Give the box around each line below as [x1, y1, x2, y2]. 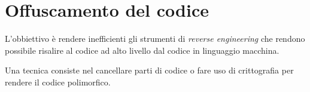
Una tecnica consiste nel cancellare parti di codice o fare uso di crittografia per [5, 64, 294, 76]
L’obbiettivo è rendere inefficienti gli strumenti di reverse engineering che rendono [5, 32, 305, 45]
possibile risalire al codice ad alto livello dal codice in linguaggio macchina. [5, 44, 279, 56]
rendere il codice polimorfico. [5, 75, 111, 88]
